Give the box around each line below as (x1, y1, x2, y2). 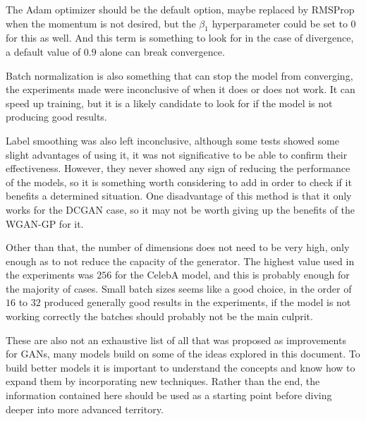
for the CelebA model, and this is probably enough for (114, 267, 350, 282)
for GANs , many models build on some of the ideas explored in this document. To (6, 346, 360, 361)
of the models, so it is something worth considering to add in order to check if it (6, 174, 352, 189)
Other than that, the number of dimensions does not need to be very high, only (6, 240, 350, 255)
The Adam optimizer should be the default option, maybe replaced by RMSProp (6, 2, 355, 16)
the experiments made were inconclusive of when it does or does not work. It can (6, 82, 355, 97)
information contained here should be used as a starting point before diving (6, 388, 332, 403)
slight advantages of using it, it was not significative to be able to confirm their (6, 147, 348, 161)
